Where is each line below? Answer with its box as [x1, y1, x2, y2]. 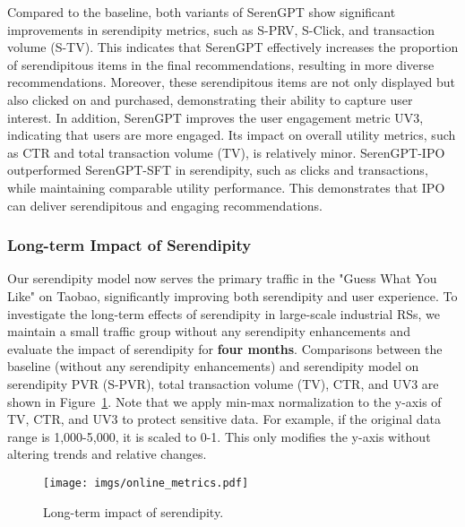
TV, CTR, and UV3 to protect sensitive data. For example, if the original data [7, 410, 442, 428]
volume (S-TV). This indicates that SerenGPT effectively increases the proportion [7, 38, 459, 56]
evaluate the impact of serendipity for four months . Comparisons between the [7, 339, 443, 358]
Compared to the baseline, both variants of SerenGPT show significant [7, 3, 396, 21]
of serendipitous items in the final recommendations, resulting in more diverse [7, 55, 435, 73]
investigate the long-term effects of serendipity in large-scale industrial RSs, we [7, 304, 440, 323]
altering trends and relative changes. [7, 445, 207, 463]
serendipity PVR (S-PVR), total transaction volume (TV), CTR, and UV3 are [7, 374, 439, 393]
